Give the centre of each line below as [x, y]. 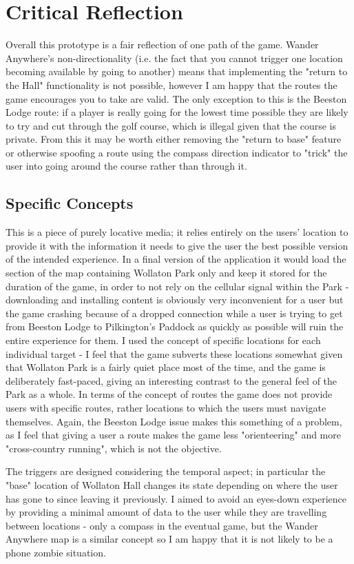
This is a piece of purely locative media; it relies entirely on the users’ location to [177, 232]
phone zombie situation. [56, 552]
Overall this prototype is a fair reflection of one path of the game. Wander [162, 44]
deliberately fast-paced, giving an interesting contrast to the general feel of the [171, 380]
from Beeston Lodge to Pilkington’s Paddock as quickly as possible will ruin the [175, 326]
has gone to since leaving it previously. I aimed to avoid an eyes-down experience [176, 498]
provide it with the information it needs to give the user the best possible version [177, 245]
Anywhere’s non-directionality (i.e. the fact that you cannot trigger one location [174, 58]
